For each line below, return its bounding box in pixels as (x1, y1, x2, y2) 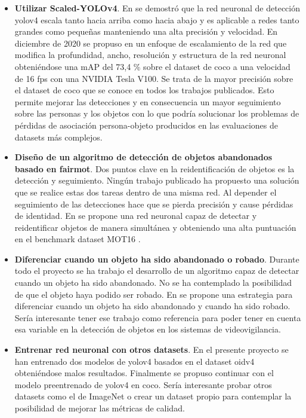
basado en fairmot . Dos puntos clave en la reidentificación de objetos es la (14, 162, 295, 175)
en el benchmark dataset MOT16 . (14, 233, 141, 245)
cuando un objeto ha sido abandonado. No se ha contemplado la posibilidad (14, 276, 292, 289)
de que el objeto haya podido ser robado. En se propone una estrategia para (14, 288, 293, 300)
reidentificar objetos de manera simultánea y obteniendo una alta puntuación (14, 221, 296, 233)
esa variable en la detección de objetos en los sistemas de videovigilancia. (14, 323, 281, 335)
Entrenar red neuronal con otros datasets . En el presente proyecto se (14, 343, 289, 356)
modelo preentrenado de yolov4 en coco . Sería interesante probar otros (14, 378, 272, 390)
